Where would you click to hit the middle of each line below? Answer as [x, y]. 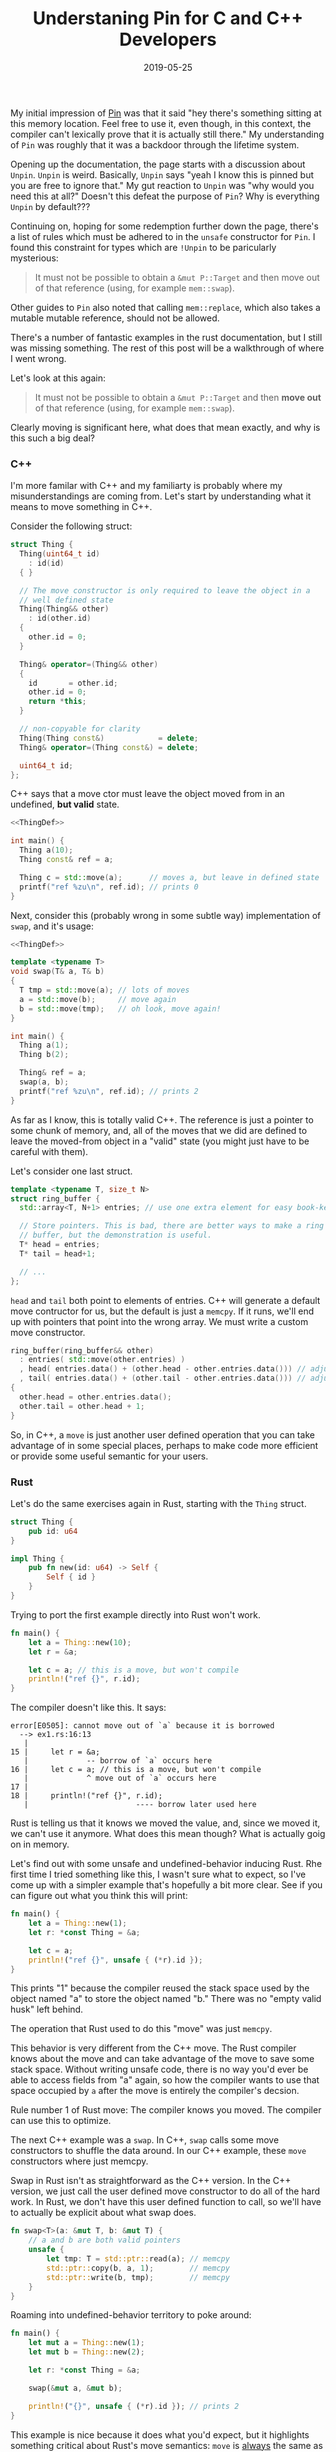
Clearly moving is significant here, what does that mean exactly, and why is [165, 427]
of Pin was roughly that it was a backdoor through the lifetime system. [155, 144]
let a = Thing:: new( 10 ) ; [80, 1642]
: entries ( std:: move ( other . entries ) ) [102, 1360]
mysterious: [34, 258]
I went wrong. [38, 358]
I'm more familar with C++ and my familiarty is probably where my [146, 486]
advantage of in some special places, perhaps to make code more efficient [164, 1445]
